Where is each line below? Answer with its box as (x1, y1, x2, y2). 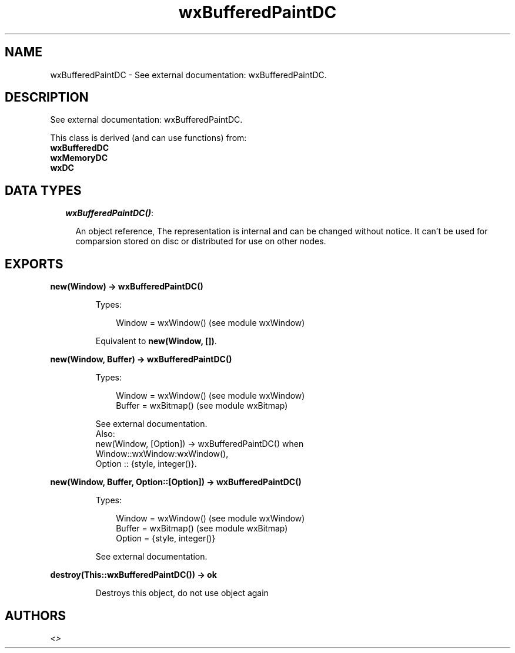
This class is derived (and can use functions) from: (50, 133, 247, 143)
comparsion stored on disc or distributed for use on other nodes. (75, 236, 326, 247)
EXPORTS (5, 256, 63, 271)
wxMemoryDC (50, 153, 108, 163)
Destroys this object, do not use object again (95, 588, 269, 598)
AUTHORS (5, 608, 66, 623)
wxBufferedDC (50, 143, 109, 153)
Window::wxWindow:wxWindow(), (95, 449, 229, 459)
